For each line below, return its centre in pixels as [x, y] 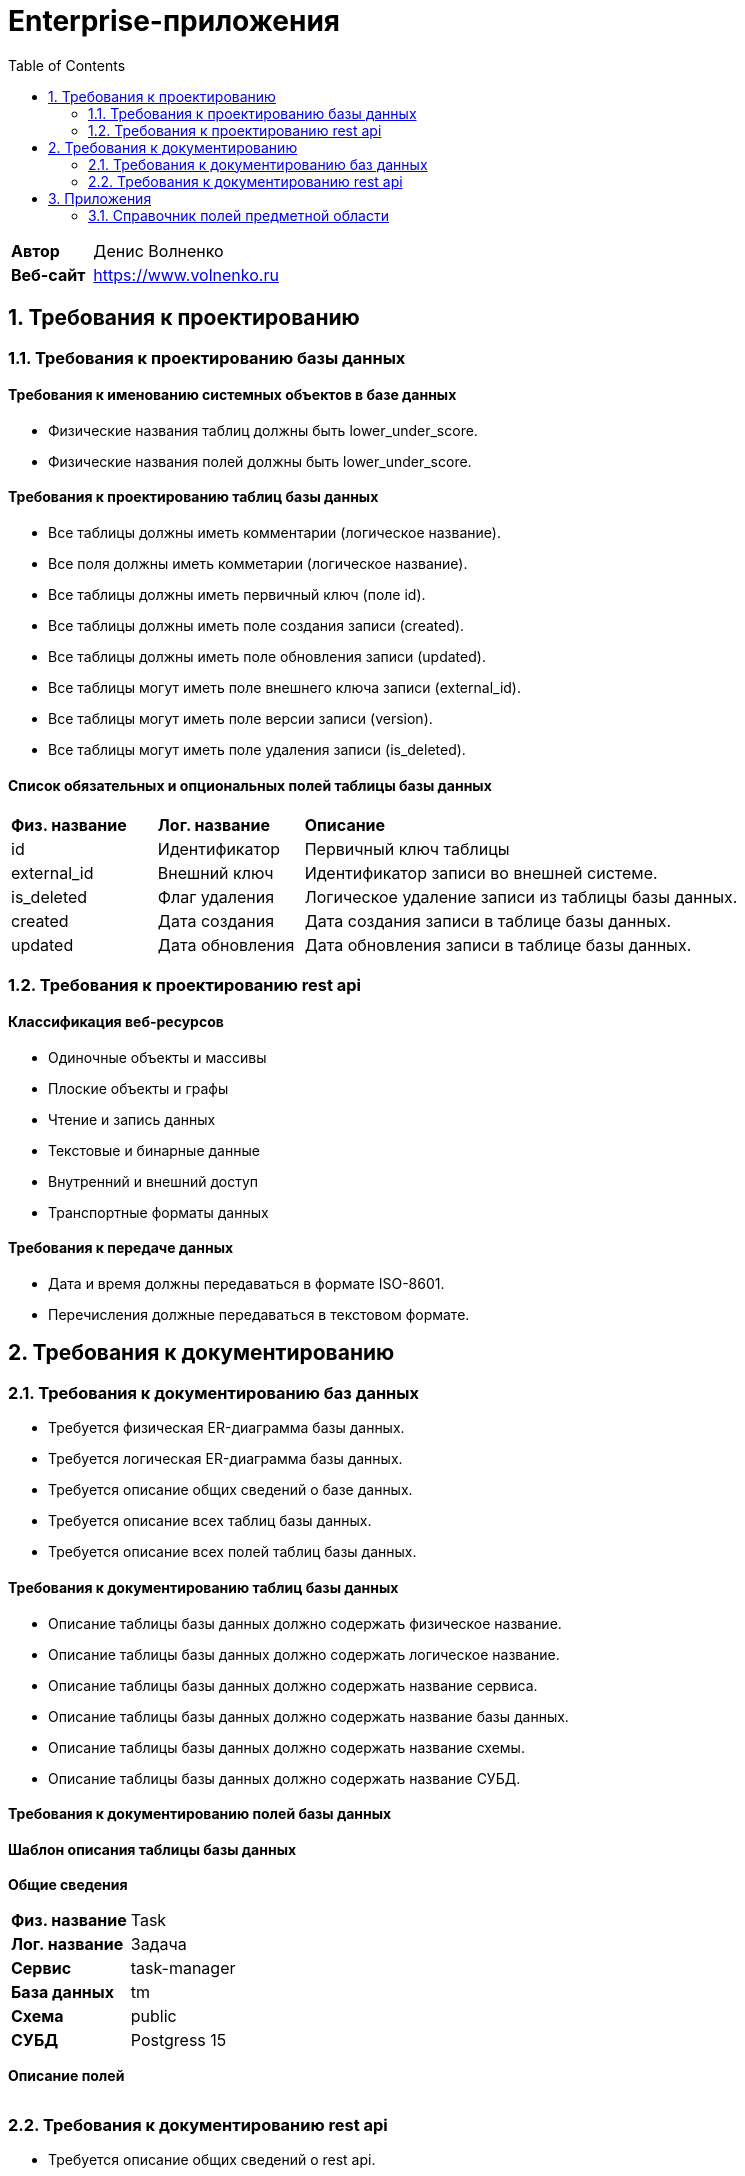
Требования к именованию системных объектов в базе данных [232, 395]
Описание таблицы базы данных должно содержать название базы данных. [308, 1716]
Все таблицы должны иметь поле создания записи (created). [256, 626]
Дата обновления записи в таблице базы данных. [498, 945]
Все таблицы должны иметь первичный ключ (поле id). [237, 595]
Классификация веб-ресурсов [116, 1022]
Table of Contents [67, 65]
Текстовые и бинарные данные [154, 1150]
